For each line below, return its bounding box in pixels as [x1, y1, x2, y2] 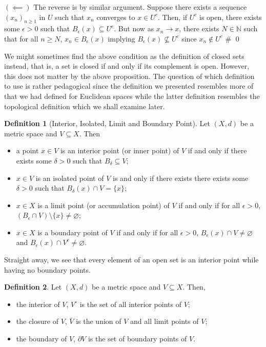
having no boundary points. [4, 264, 91, 275]
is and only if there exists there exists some [113, 172, 249, 183]
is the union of [76, 316, 121, 326]
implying [108, 33, 135, 44]
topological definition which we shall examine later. [4, 100, 165, 111]
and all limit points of [130, 316, 199, 326]
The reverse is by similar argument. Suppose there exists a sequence [33, 2, 247, 12]
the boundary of [16, 333, 67, 344]
